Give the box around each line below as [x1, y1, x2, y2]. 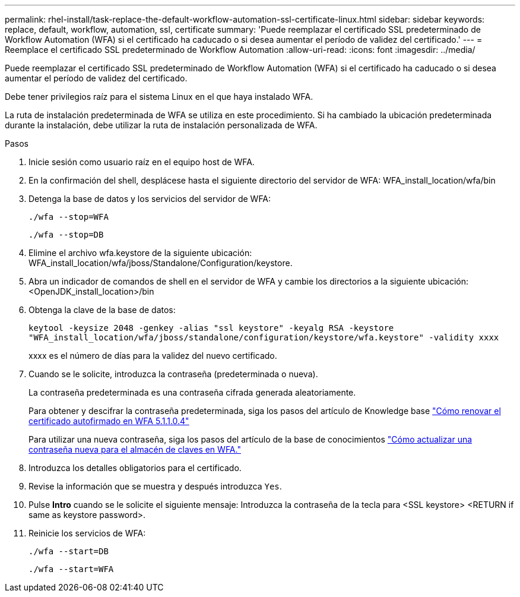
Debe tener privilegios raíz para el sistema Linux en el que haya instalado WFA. [5, 91, 313, 102]
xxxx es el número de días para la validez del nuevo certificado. [28, 350, 277, 361]
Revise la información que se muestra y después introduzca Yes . [28, 481, 282, 491]
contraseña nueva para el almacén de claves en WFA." [28, 444, 241, 454]
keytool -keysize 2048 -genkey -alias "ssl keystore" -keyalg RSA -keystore [28, 323, 394, 333]
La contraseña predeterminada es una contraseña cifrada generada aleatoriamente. [28, 387, 356, 397]
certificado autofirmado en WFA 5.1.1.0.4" [28, 416, 189, 426]
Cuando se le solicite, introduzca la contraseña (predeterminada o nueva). [28, 369, 318, 379]
